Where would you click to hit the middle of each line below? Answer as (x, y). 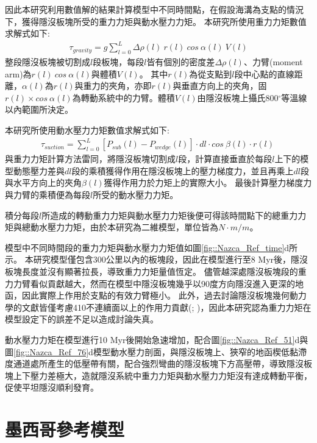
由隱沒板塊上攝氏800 (238, 97)
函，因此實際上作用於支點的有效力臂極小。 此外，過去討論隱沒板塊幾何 (147, 295)
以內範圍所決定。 (39, 109)
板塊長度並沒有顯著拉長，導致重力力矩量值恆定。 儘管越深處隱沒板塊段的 (151, 271)
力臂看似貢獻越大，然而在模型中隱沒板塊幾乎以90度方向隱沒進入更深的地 (158, 283)
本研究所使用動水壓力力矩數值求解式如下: (87, 130)
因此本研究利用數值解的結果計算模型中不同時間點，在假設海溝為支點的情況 (154, 9)
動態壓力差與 (39, 170)
